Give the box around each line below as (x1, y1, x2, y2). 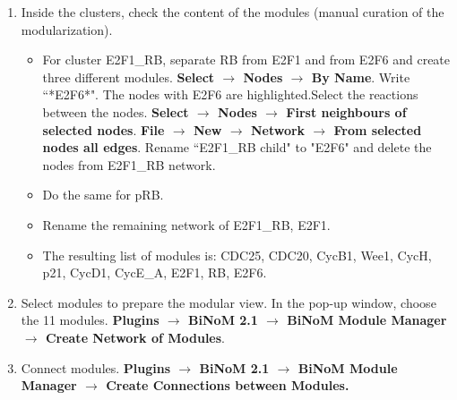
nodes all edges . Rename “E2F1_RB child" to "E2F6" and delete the (42, 138, 432, 157)
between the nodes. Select (42, 102, 189, 121)
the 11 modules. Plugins (21, 311, 160, 329)
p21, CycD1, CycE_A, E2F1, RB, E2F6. (42, 263, 267, 282)
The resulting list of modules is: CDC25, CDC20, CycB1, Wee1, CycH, (42, 245, 432, 264)
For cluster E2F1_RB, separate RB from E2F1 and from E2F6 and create (42, 50, 451, 69)
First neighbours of (286, 102, 407, 121)
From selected (333, 120, 422, 139)
